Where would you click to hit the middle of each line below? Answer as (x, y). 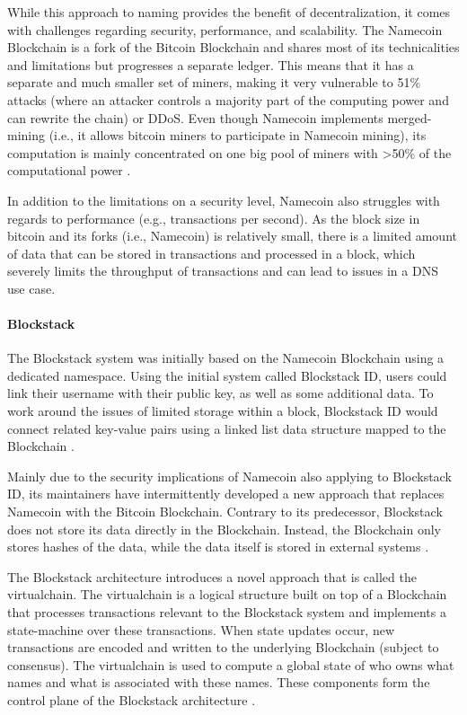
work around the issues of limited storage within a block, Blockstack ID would (223, 411)
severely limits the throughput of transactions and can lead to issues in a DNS (223, 271)
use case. (31, 288)
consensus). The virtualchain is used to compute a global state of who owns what (231, 664)
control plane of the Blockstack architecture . (132, 699)
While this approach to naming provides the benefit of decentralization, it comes (229, 12)
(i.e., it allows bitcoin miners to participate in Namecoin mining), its (238, 135)
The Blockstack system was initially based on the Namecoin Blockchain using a (226, 358)
